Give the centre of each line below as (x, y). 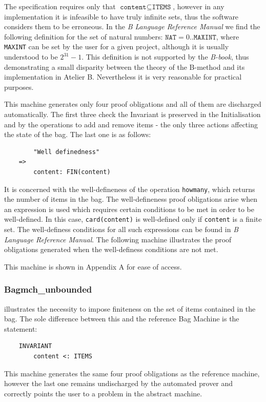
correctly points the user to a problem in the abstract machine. (103, 393)
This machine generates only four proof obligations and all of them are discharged (133, 104)
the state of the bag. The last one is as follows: (78, 134)
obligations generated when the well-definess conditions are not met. (111, 249)
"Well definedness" (67, 152)
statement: (21, 328)
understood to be (31, 57)
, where (228, 36)
